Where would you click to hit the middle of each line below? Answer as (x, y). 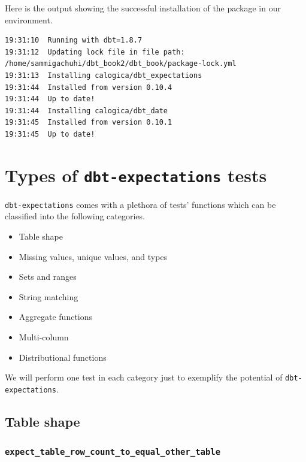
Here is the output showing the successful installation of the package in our (143, 8)
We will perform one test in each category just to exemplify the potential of (144, 377)
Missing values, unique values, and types (93, 256)
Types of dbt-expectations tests (136, 175)
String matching (49, 296)
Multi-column (44, 337)
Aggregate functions (56, 317)
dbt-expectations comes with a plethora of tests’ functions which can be (140, 204)
